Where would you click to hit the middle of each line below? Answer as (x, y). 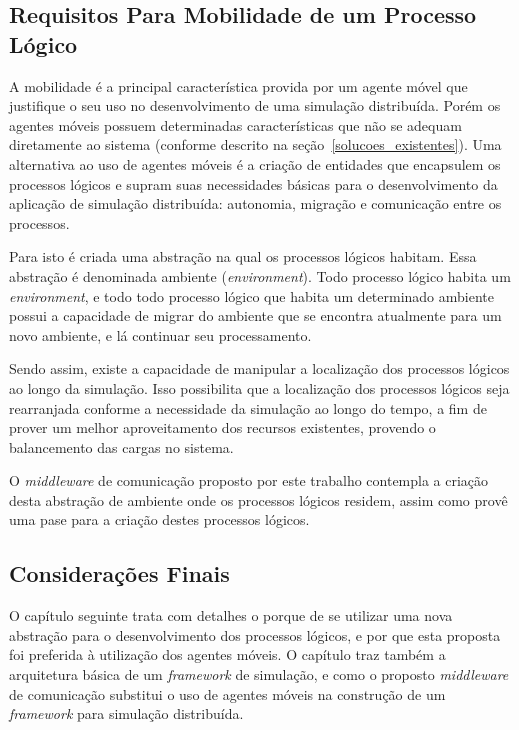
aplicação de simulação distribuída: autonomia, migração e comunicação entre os (255, 203)
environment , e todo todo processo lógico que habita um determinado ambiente (252, 295)
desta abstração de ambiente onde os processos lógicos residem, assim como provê (258, 499)
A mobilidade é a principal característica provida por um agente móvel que (238, 85)
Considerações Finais (119, 573)
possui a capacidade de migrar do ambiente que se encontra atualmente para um (255, 315)
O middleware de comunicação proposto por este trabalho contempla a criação (249, 480)
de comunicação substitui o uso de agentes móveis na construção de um (227, 693)
